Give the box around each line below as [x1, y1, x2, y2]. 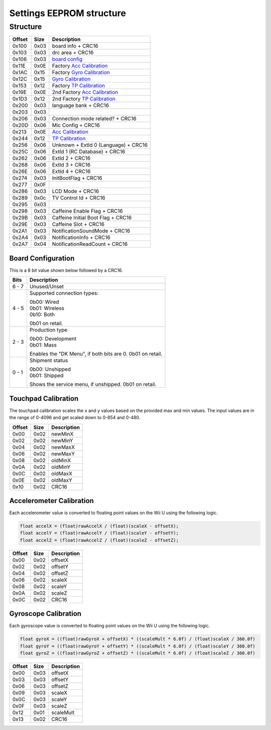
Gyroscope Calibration [9, 609, 82, 618]
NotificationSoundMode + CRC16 [52, 227, 130, 234]
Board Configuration [9, 254, 75, 263]
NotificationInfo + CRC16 [52, 234, 110, 241]
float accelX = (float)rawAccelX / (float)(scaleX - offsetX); [20, 523, 179, 529]
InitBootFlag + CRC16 [52, 175, 102, 182]
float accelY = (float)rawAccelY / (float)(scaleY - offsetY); [20, 530, 179, 536]
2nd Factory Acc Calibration [52, 89, 118, 96]
